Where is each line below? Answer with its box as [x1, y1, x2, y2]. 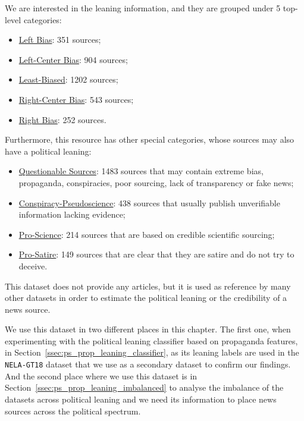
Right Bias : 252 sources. [18, 113, 106, 125]
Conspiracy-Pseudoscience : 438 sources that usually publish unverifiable [18, 196, 280, 209]
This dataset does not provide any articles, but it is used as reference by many [5, 279, 291, 292]
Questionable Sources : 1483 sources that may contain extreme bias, [18, 165, 264, 177]
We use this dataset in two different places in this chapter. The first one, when [5, 323, 291, 335]
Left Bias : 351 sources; [18, 33, 101, 46]
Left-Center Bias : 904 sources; [18, 53, 128, 65]
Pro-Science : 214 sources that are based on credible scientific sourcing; [18, 228, 275, 240]
